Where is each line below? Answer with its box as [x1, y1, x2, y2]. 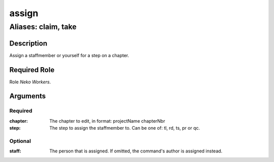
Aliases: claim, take [9, 22, 77, 31]
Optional [9, 137, 31, 144]
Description [9, 39, 48, 47]
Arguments [9, 92, 46, 100]
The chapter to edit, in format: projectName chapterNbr [49, 118, 165, 124]
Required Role [9, 66, 55, 74]
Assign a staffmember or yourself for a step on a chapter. [9, 52, 129, 58]
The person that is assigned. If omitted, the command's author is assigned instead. [49, 148, 223, 154]
